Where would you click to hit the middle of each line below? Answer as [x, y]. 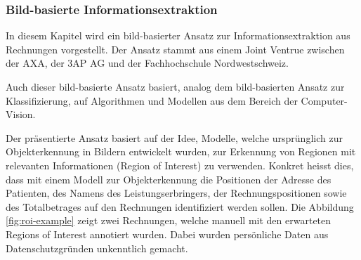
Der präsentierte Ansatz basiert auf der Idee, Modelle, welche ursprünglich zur [174, 137]
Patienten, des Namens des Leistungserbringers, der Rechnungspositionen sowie [176, 193]
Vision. [21, 114]
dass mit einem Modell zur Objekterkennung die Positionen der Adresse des [169, 179]
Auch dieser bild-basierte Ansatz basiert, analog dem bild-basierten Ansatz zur [175, 86]
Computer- [324, 100]
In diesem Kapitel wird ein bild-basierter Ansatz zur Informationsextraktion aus [178, 35]
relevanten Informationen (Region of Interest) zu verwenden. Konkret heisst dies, [180, 165]
